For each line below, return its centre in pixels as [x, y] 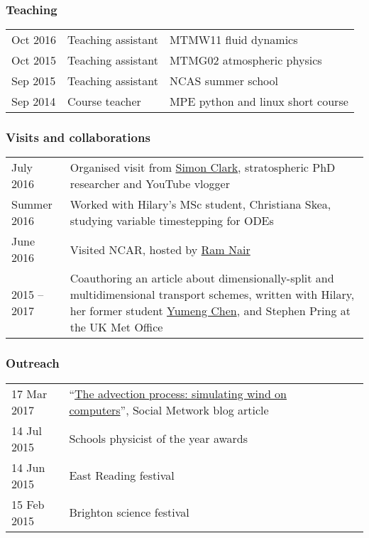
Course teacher [104, 101]
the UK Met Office [116, 327]
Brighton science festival [129, 512]
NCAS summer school [224, 81]
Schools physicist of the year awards [159, 439]
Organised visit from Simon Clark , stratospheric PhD [203, 168]
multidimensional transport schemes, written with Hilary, [212, 295]
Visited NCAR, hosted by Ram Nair [160, 249]
